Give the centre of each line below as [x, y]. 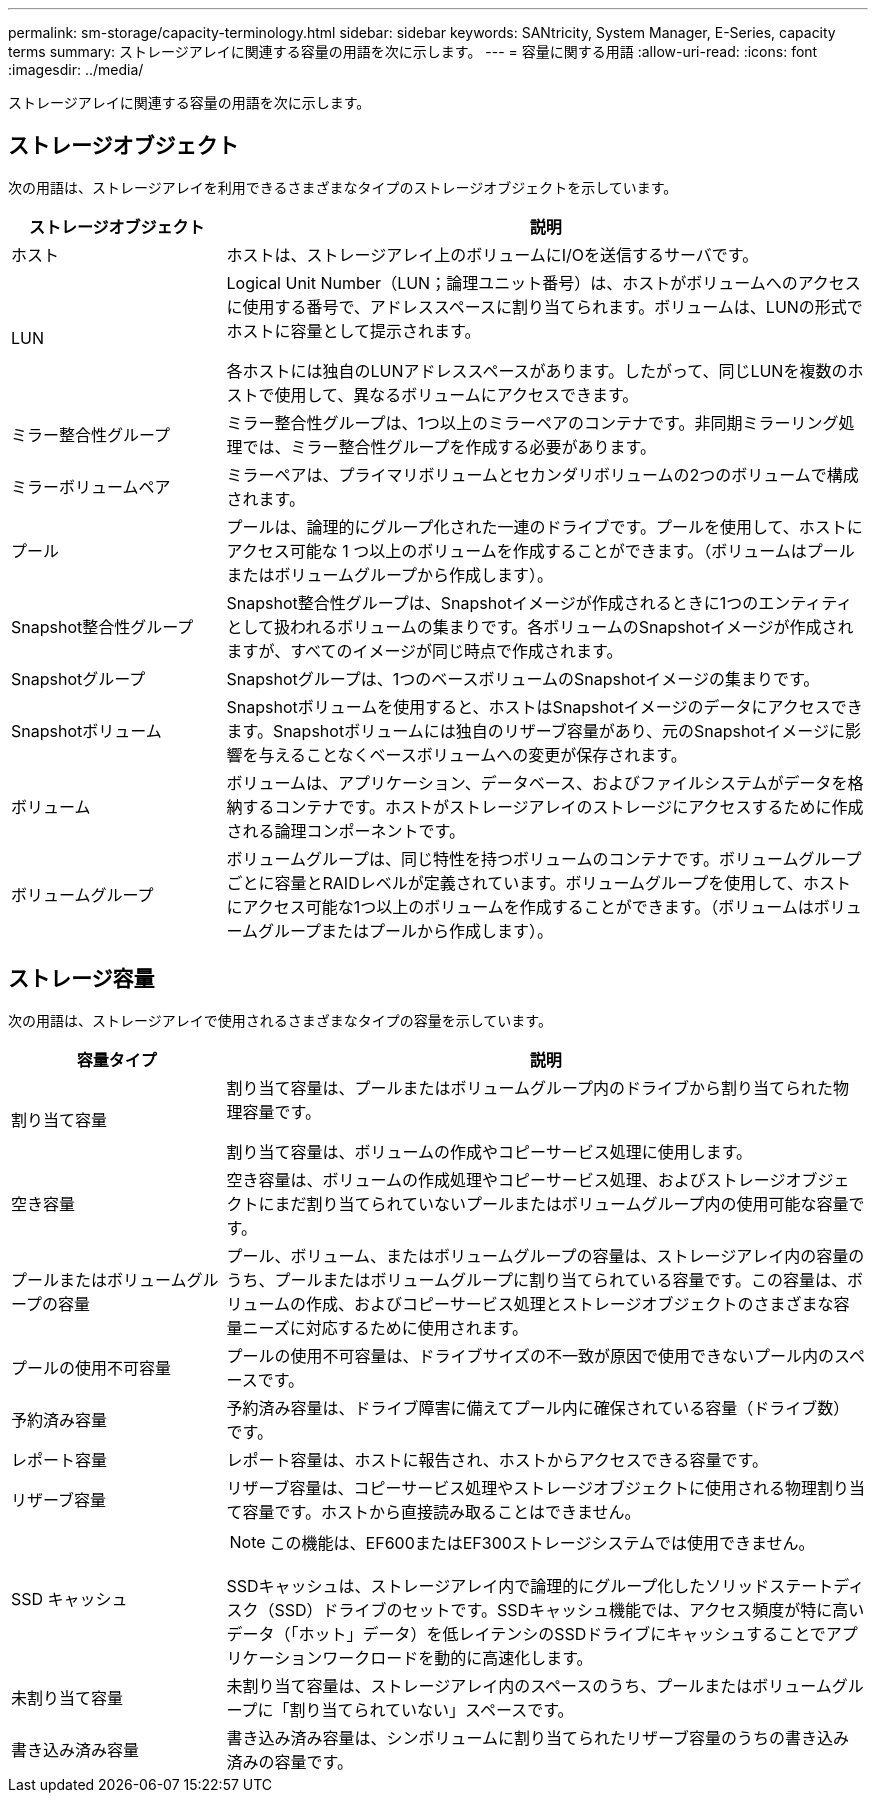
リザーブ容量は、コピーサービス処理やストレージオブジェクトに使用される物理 [521, 1487]
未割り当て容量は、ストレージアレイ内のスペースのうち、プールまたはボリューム [529, 1685]
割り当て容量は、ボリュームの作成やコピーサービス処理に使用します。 [489, 1151]
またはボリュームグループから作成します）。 [390, 574]
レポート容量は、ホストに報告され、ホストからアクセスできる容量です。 [497, 1459]
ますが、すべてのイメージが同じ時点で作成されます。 [424, 650]
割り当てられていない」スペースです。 [431, 1709]
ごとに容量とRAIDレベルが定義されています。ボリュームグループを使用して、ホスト [538, 882]
